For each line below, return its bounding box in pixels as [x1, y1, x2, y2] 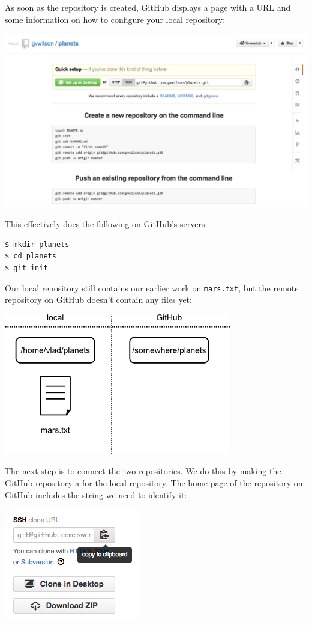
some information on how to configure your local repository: [5, 13, 226, 25]
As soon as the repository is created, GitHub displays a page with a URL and [5, 1, 291, 13]
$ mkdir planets [5, 240, 70, 249]
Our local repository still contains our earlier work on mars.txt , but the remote [5, 281, 299, 294]
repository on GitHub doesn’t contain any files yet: [5, 293, 192, 306]
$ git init [5, 263, 48, 272]
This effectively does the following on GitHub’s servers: [5, 218, 208, 230]
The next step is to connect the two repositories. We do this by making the [5, 465, 281, 477]
